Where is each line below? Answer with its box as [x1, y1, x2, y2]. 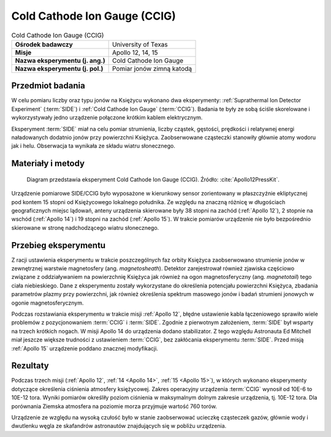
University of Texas [112, 40, 168, 48]
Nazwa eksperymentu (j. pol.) [15, 64, 104, 73]
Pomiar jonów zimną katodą [112, 64, 192, 73]
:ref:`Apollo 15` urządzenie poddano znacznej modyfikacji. [11, 344, 159, 352]
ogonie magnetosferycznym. [11, 299, 84, 306]
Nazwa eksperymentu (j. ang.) [15, 56, 105, 64]
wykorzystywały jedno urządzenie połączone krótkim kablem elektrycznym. [11, 114, 203, 121]
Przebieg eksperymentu [11, 240, 106, 251]
